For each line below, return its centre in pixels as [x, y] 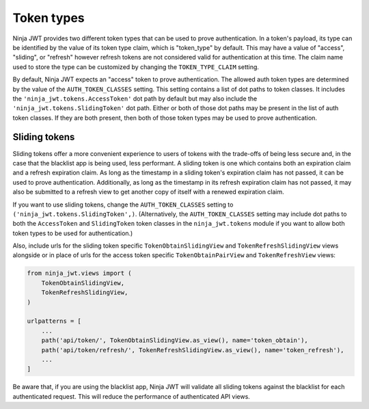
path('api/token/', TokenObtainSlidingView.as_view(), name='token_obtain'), [175, 341]
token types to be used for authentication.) [73, 233]
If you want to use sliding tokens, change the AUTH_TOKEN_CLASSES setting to [123, 204]
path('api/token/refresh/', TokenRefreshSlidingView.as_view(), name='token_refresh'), [193, 350]
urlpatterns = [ [54, 321]
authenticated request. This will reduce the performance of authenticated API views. [132, 396]
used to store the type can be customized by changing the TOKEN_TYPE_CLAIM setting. [136, 67]
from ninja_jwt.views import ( [80, 273]
